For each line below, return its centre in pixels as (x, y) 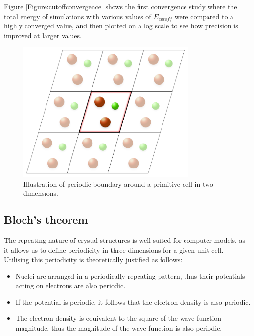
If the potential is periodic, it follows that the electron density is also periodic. (133, 301)
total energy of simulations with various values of (78, 16)
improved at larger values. (43, 35)
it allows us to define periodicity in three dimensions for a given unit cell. (114, 250)
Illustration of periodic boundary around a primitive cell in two (118, 183)
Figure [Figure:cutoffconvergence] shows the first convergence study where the (121, 6)
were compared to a (204, 16)
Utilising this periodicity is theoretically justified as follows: (93, 259)
